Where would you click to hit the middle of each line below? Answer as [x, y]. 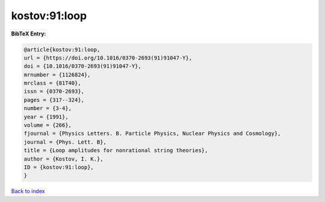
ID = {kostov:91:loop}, [59, 167]
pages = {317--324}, [54, 100]
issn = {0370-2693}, [54, 91]
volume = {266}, [48, 125]
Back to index [28, 191]
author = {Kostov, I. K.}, [63, 159]
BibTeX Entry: [29, 34]
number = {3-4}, [48, 109]
